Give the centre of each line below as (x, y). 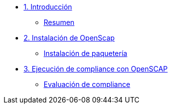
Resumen (59, 22)
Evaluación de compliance (87, 84)
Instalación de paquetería (85, 53)
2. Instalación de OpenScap (69, 38)
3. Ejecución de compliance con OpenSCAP (96, 69)
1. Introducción (48, 7)
